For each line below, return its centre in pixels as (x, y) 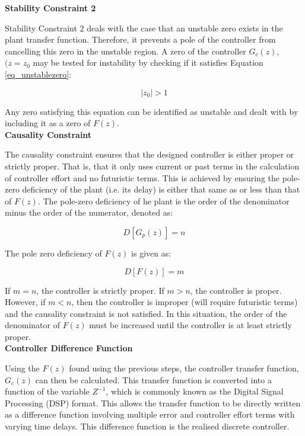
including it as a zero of (48, 123)
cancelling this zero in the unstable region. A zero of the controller (126, 51)
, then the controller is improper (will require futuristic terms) (185, 302)
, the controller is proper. (236, 290)
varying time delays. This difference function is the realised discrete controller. (147, 426)
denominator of (33, 325)
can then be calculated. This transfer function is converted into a (153, 379)
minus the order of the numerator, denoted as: (89, 212)
